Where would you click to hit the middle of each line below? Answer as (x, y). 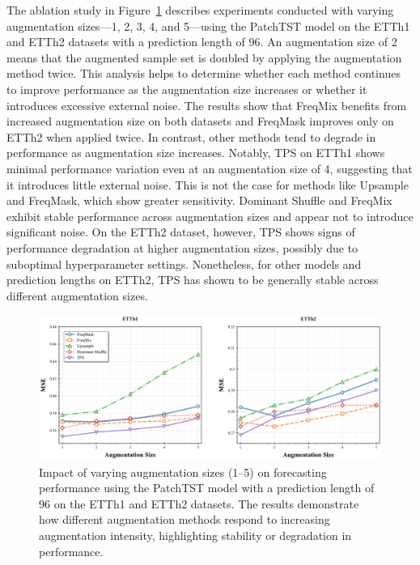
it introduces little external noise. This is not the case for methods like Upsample (208, 184)
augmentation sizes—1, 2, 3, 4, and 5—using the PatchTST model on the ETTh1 (208, 25)
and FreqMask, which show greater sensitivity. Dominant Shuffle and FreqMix (199, 200)
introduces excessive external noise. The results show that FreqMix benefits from (207, 105)
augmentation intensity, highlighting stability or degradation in (195, 535)
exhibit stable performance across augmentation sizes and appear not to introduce (210, 216)
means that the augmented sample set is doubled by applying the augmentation (204, 57)
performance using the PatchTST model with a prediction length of (207, 488)
